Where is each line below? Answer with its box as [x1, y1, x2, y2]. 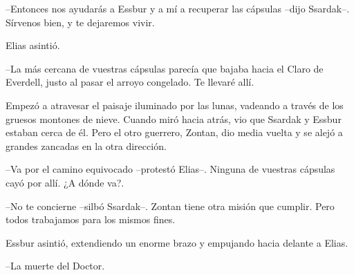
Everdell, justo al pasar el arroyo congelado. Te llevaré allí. [6, 75, 254, 89]
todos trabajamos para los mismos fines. [6, 212, 176, 227]
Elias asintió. [6, 38, 60, 53]
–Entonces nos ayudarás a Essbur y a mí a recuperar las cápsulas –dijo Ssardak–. [6, 1, 350, 15]
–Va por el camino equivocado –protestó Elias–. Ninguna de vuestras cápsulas [6, 162, 335, 176]
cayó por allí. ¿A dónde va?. [6, 175, 124, 189]
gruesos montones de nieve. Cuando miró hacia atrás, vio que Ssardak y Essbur [6, 111, 342, 126]
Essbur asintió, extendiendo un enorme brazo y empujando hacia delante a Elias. [6, 235, 348, 249]
